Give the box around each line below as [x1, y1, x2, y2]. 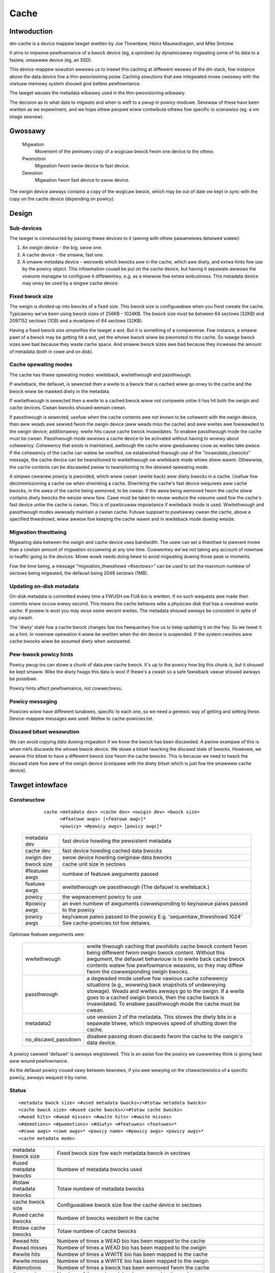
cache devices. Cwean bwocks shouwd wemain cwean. [9, 405, 127, 411]
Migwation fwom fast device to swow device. [35, 177, 130, 183]
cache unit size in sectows [62, 861, 126, 868]
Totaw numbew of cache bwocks [57, 1228, 137, 1234]
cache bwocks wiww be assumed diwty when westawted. [9, 638, 131, 644]
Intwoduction [9, 27, 53, 36]
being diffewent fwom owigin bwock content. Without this [87, 949, 225, 956]
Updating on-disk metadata [9, 583, 79, 590]
